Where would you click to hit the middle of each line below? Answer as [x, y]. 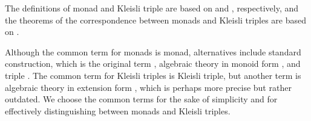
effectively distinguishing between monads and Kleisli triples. [118, 110]
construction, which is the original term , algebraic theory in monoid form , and [153, 64]
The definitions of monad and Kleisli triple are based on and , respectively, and [152, 8]
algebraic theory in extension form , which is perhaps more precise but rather [148, 87]
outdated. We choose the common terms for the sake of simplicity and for [141, 99]
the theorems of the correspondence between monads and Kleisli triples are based [156, 20]
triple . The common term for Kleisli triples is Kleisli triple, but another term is [153, 75]
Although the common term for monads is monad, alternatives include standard [153, 51]
